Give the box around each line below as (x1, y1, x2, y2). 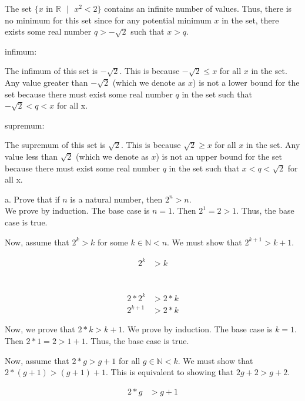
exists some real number (5, 25, 92, 38)
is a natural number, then (70, 193, 163, 205)
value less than (5, 150, 58, 162)
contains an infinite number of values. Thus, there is (104, 2, 292, 14)
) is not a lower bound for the (193, 76, 300, 88)
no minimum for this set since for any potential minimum (5, 14, 212, 26)
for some (97, 235, 128, 248)
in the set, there (222, 14, 279, 26)
